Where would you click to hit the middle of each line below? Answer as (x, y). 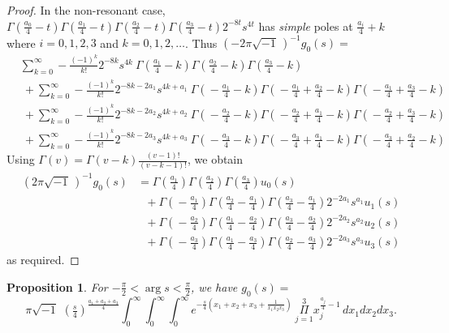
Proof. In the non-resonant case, (86, 10)
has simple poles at (306, 26)
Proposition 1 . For (57, 286)
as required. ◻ (43, 260)
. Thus (201, 43)
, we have (214, 286)
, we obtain (215, 159)
